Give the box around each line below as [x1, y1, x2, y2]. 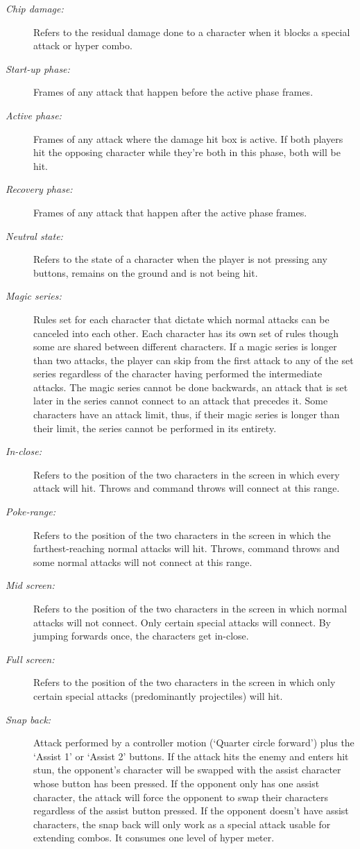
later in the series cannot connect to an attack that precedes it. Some [33, 393, 328, 408]
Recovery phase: [6, 182, 73, 196]
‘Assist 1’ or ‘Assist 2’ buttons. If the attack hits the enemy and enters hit [33, 748, 349, 763]
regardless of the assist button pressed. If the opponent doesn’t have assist [33, 803, 349, 818]
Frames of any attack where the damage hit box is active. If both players [33, 131, 343, 146]
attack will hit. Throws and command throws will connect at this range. [33, 481, 340, 495]
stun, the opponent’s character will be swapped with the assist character [33, 762, 341, 777]
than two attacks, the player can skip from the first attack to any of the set [33, 352, 354, 367]
